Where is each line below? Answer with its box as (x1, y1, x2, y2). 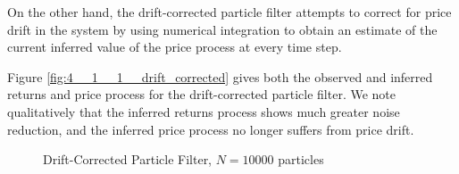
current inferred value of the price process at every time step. (7, 37, 342, 56)
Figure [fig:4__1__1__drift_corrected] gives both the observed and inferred (7, 67, 433, 86)
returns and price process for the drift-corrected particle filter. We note (7, 85, 396, 104)
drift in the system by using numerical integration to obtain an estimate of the (7, 20, 438, 38)
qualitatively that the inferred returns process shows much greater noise (7, 102, 400, 120)
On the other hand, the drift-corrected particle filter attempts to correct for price (7, 3, 452, 21)
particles (278, 150, 324, 169)
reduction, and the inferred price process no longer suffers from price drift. (7, 120, 414, 138)
